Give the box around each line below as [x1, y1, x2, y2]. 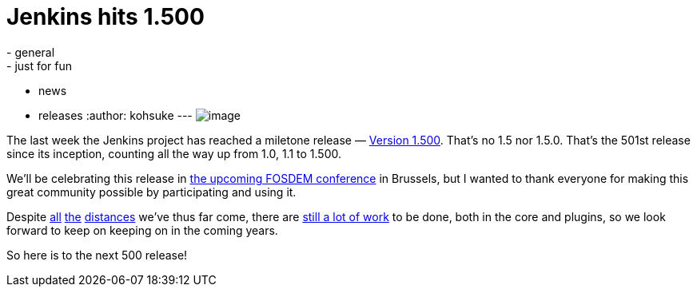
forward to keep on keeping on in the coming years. [6, 223, 278, 237]
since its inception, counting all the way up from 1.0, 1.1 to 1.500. [6, 146, 342, 160]
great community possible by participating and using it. [6, 184, 297, 199]
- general [6, 45, 55, 59]
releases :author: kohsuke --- [38, 108, 193, 122]
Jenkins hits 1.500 [6, 3, 205, 30]
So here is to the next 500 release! [6, 247, 188, 262]
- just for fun [6, 58, 73, 73]
